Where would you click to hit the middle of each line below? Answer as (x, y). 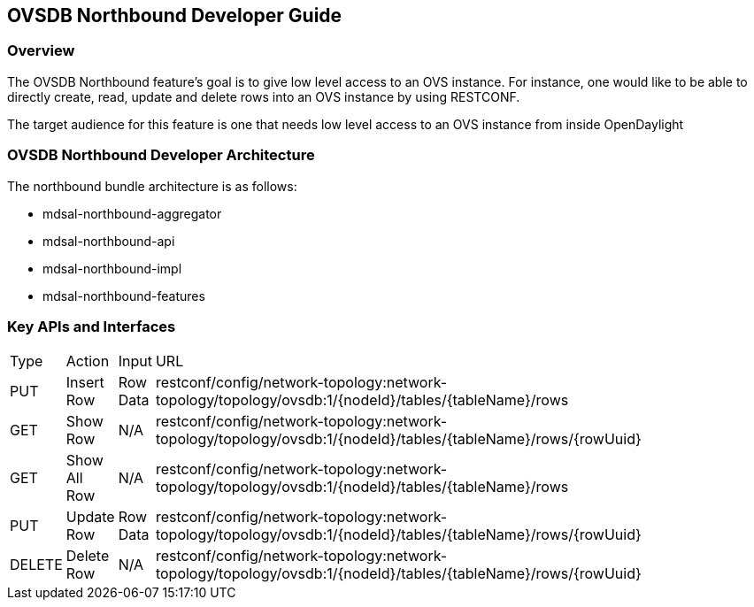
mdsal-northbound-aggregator (132, 213)
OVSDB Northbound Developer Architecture (161, 155)
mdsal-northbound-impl (112, 268)
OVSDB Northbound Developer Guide (175, 15)
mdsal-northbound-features (124, 296)
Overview (41, 51)
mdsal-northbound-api (109, 241)
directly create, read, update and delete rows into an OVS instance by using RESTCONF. (264, 96)
